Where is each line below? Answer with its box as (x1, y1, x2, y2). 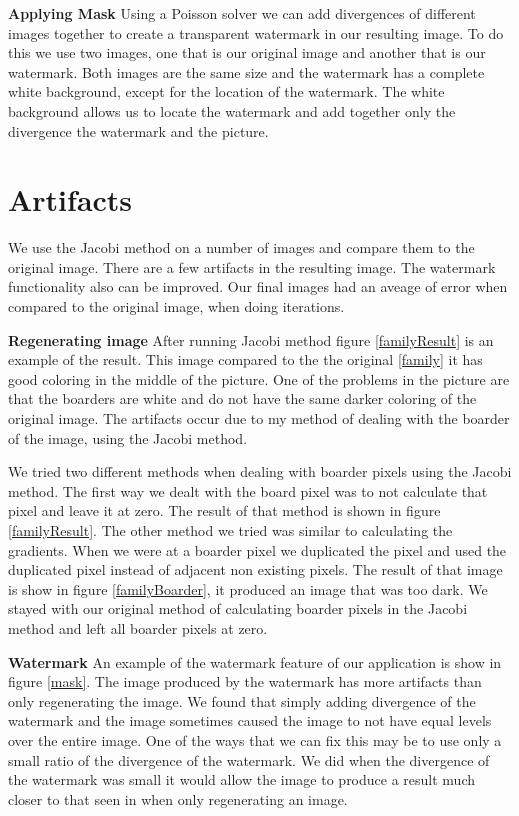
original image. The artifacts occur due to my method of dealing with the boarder (8, 408, 510, 429)
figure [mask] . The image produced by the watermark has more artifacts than (8, 671, 482, 692)
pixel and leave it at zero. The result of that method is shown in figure (8, 500, 441, 521)
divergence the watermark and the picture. (8, 120, 269, 141)
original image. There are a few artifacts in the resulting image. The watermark (8, 256, 496, 277)
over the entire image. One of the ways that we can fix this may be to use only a (8, 729, 502, 750)
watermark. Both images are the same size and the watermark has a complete (8, 61, 485, 82)
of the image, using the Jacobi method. (8, 427, 248, 448)
